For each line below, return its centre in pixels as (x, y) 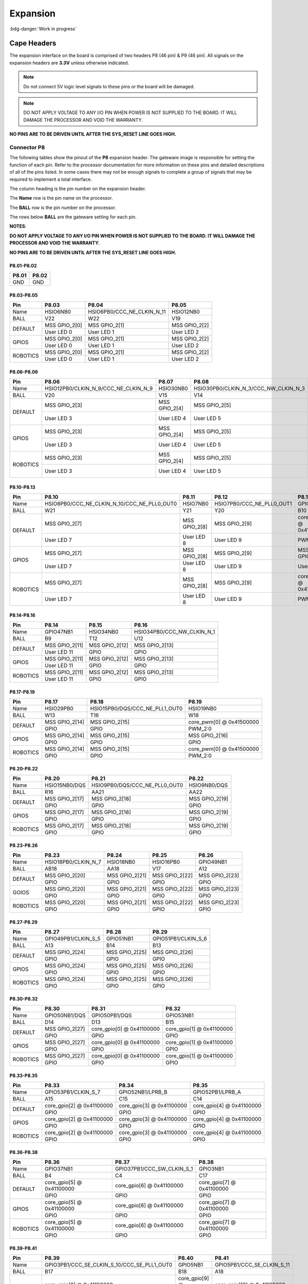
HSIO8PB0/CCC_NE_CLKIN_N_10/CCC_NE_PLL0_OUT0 (111, 504)
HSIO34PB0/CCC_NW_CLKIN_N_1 (175, 632)
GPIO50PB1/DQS (112, 1015)
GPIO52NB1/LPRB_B (143, 1092)
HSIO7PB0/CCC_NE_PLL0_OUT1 (253, 504)
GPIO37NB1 (59, 1169)
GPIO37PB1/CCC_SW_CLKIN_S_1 (154, 1169)
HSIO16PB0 (166, 862)
